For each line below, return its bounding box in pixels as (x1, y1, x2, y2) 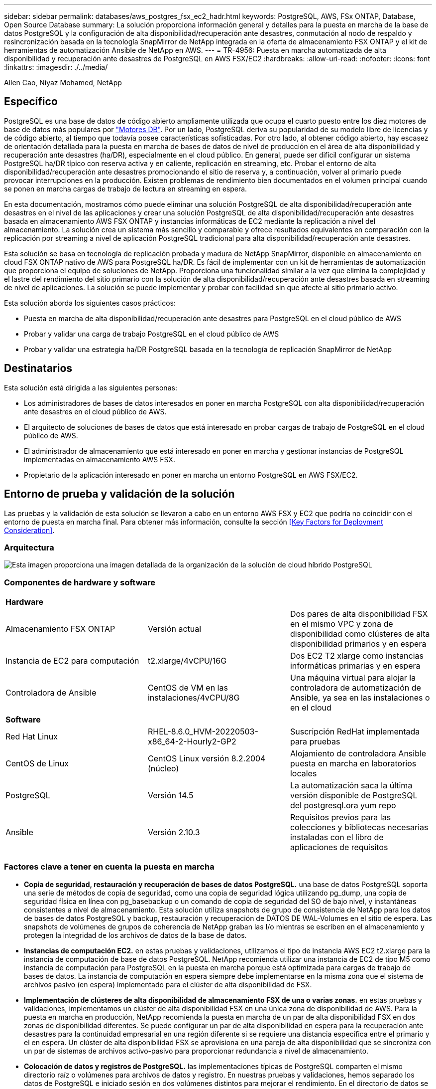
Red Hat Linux (5, 731, 58, 742)
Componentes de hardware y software (4, 577, 156, 587)
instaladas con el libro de (290, 832, 384, 843)
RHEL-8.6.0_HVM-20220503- (147, 726, 258, 737)
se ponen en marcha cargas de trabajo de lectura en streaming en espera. (4, 184, 247, 193)
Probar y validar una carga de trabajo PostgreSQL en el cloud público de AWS (24, 329, 279, 338)
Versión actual (147, 624, 202, 634)
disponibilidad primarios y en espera (290, 639, 427, 649)
